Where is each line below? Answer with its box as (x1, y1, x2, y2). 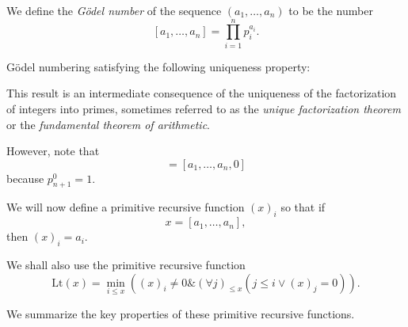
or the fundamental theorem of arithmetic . (6, 116, 211, 132)
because (6, 169, 44, 186)
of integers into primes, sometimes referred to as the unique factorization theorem (6, 100, 401, 116)
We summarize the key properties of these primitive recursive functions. (6, 305, 355, 321)
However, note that (6, 143, 100, 159)
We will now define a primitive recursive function (6, 199, 245, 215)
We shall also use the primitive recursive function (6, 257, 246, 273)
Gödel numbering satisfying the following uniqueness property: (6, 58, 311, 74)
